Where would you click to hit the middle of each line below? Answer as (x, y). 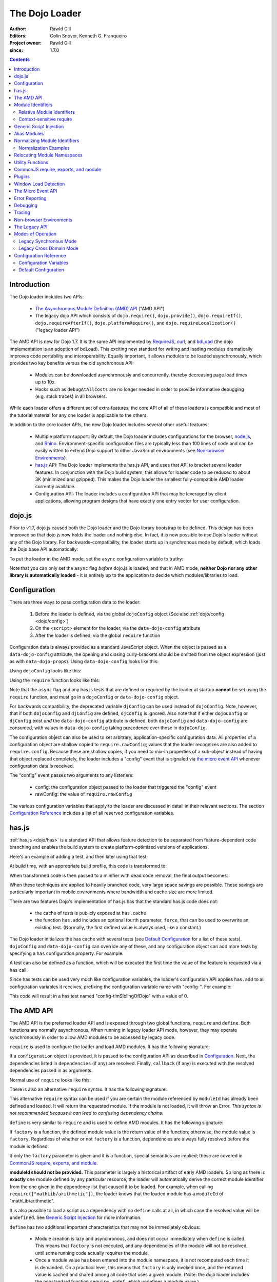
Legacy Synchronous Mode (48, 241)
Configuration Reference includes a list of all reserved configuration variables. (92, 813)
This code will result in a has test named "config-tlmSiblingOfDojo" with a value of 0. (99, 996)
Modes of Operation (35, 234)
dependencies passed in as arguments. (51, 1070)
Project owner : (26, 43)
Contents (20, 59)
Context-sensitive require (45, 119)
